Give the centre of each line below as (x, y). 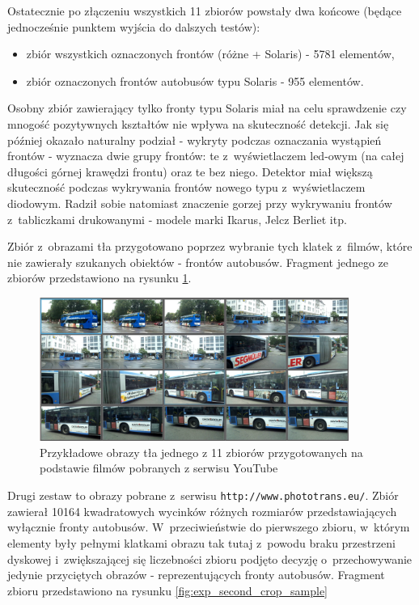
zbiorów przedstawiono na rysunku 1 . (99, 278)
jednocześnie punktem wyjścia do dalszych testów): (134, 26)
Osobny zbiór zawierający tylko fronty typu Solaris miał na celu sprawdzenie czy (207, 108)
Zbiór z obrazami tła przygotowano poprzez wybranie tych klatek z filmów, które (210, 246)
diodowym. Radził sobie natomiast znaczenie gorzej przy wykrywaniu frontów (200, 203)
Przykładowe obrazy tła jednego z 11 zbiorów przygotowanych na (201, 452)
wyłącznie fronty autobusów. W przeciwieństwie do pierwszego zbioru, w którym (209, 527)
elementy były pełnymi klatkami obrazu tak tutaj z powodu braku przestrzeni (201, 542)
